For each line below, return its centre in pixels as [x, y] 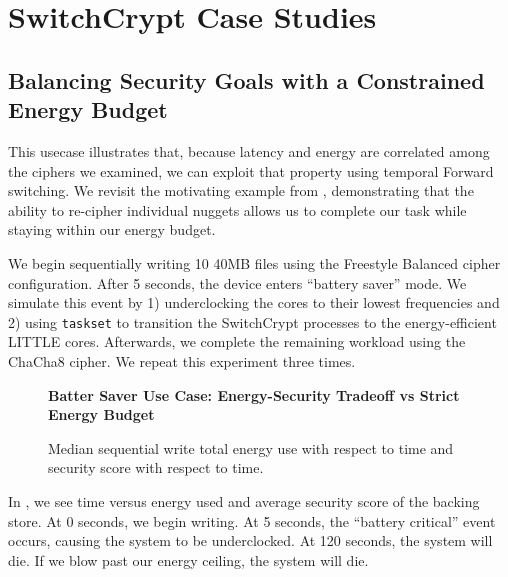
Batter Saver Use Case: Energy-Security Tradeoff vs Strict [254, 394]
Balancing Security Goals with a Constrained [246, 79]
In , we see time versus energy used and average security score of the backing [244, 500]
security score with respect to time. [156, 467]
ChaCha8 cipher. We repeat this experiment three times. [182, 360]
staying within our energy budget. [112, 229]
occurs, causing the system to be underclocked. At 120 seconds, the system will [250, 540]
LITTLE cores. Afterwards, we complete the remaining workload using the [237, 341]
